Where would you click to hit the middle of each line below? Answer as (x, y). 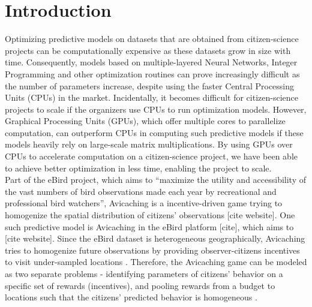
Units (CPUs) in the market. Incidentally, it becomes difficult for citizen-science (151, 97)
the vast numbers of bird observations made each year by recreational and (141, 191)
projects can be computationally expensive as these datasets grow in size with (148, 50)
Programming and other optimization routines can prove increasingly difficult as (152, 73)
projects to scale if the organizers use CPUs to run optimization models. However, (156, 109)
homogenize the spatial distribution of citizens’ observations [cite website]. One (150, 215)
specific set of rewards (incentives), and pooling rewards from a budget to (140, 285)
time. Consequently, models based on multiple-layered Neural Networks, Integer (151, 62)
